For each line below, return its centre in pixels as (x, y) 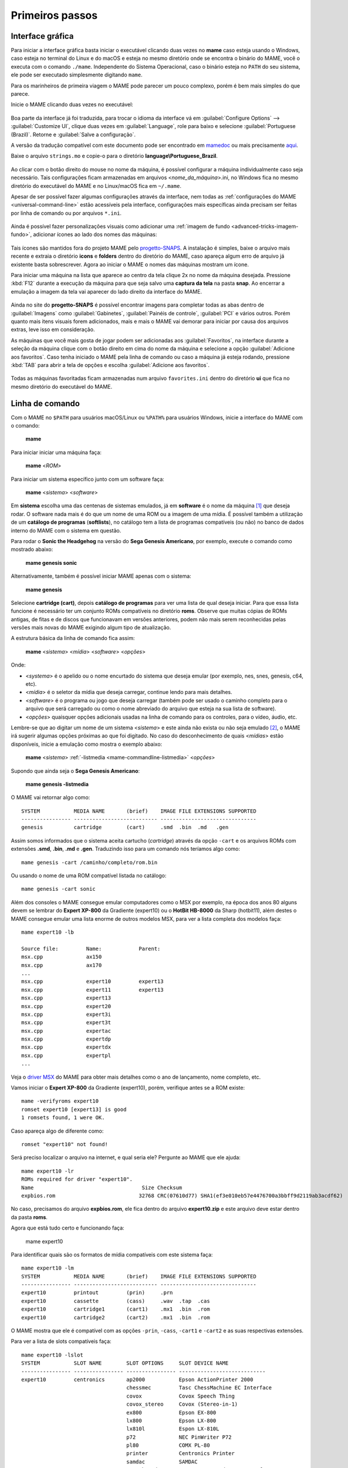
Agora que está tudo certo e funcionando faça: (67, 1228)
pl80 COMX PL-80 (168, 1445)
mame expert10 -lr (48, 1171)
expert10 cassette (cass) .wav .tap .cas (116, 1301)
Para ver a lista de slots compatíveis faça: (61, 1341)
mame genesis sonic (51, 563)
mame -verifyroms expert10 (60, 1101)
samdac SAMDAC (162, 1462)
